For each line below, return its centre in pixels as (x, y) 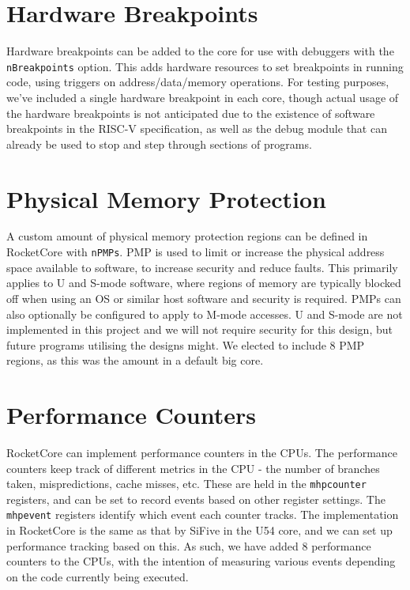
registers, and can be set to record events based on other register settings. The (196, 499)
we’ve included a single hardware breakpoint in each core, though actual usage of (203, 97)
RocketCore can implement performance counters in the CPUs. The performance (202, 452)
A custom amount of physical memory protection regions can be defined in (187, 236)
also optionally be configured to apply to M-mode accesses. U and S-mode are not (205, 314)
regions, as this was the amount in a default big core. (135, 360)
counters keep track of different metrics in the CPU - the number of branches (193, 468)
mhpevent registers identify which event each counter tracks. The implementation (203, 514)
